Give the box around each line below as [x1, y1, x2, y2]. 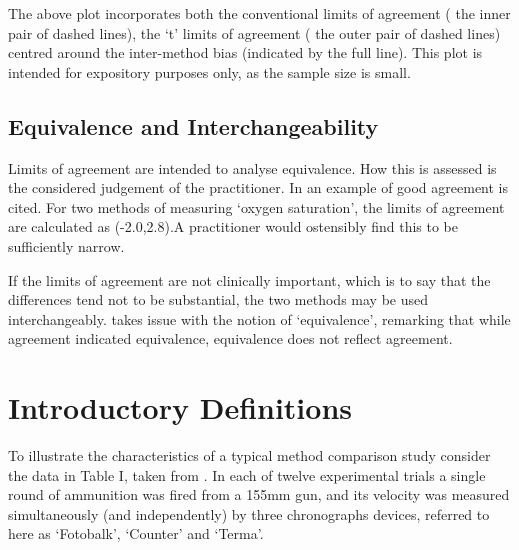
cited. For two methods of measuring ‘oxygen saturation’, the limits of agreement [8, 196, 505, 217]
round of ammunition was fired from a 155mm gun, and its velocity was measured [8, 484, 510, 505]
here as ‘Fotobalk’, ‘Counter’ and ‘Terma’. [8, 523, 264, 544]
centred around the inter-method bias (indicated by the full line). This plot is [8, 42, 483, 63]
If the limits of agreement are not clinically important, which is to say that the [8, 269, 491, 290]
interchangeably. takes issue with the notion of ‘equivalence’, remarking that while [8, 308, 511, 329]
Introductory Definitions [8, 387, 353, 428]
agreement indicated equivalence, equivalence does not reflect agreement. [8, 328, 453, 349]
